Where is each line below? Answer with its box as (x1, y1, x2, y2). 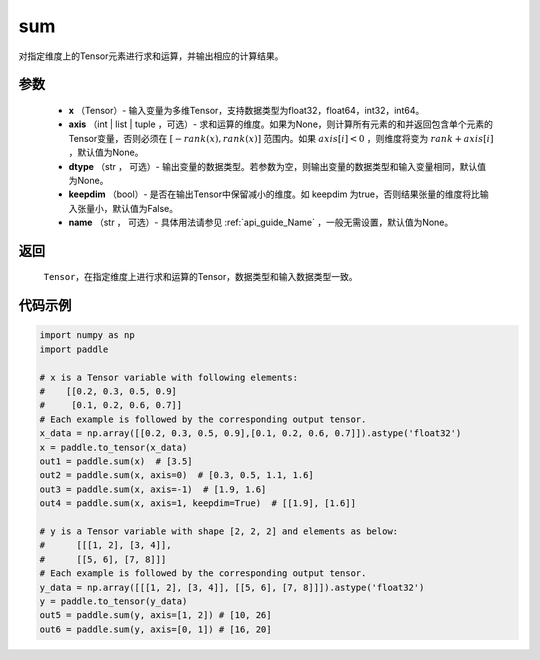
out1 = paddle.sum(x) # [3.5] (39, 456, 194, 467)
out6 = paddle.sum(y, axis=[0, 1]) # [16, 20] (39, 623, 272, 635)
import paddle (39, 343, 109, 355)
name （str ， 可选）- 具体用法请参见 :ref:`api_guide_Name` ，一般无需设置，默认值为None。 (68, 216, 454, 229)
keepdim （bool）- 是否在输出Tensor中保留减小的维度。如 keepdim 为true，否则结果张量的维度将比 (68, 188, 480, 200)
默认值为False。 (111, 202, 179, 214)
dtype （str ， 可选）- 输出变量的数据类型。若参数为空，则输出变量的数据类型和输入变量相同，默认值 (68, 160, 487, 172)
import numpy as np (39, 330, 135, 341)
